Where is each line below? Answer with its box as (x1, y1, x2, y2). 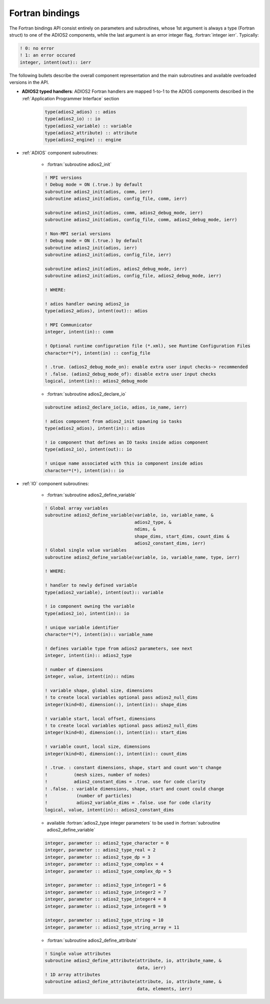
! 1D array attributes (44, 971, 100, 977)
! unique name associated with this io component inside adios (44, 461, 203, 466)
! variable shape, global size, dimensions (44, 688, 153, 694)
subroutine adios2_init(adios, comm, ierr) (44, 188, 153, 194)
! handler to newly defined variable (44, 582, 137, 588)
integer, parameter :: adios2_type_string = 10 (44, 917, 163, 923)
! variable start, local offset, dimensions (44, 716, 156, 721)
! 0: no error (19, 45, 54, 51)
